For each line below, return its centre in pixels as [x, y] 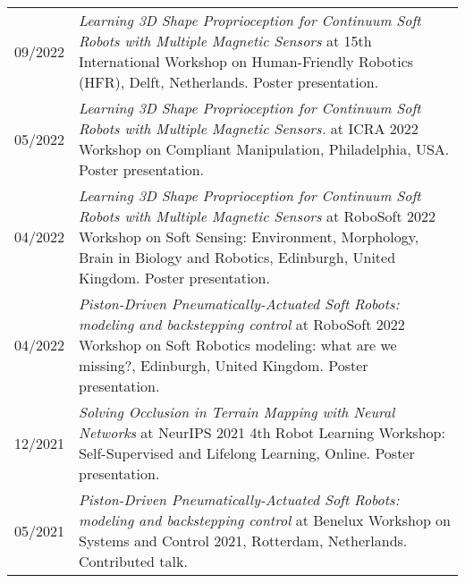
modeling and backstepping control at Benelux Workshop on [265, 520]
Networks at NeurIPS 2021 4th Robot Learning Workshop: [262, 432]
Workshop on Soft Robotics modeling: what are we [238, 345]
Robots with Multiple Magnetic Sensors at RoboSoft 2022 [257, 216]
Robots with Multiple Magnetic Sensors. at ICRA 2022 [249, 128]
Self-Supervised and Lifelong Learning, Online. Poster [247, 453]
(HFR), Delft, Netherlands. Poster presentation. [229, 82]
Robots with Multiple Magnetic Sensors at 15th [225, 41]
